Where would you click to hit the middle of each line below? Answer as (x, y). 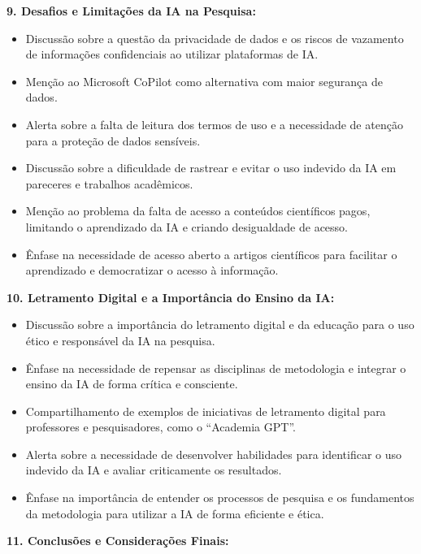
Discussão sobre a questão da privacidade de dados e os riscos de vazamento (215, 38)
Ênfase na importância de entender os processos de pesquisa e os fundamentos (220, 498)
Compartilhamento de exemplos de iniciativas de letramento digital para (206, 411)
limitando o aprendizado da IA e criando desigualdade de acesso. (187, 226)
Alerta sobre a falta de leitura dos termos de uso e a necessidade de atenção (214, 124)
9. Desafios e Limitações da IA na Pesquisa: (131, 11)
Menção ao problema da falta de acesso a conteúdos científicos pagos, (198, 211)
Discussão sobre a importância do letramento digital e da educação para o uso (220, 325)
